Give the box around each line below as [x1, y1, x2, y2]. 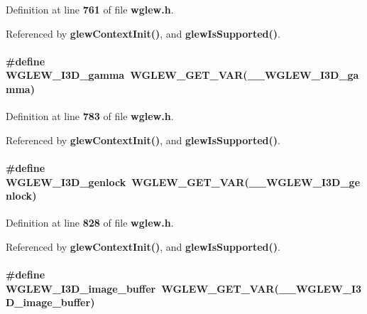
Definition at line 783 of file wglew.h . [6, 109, 174, 124]
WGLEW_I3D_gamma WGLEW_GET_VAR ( [6, 67, 248, 82]
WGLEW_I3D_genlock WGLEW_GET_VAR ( [6, 174, 249, 189]
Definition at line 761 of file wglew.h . [6, 2, 174, 16]
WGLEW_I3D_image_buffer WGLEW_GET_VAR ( [6, 281, 279, 296]
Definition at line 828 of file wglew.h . [6, 215, 174, 230]
